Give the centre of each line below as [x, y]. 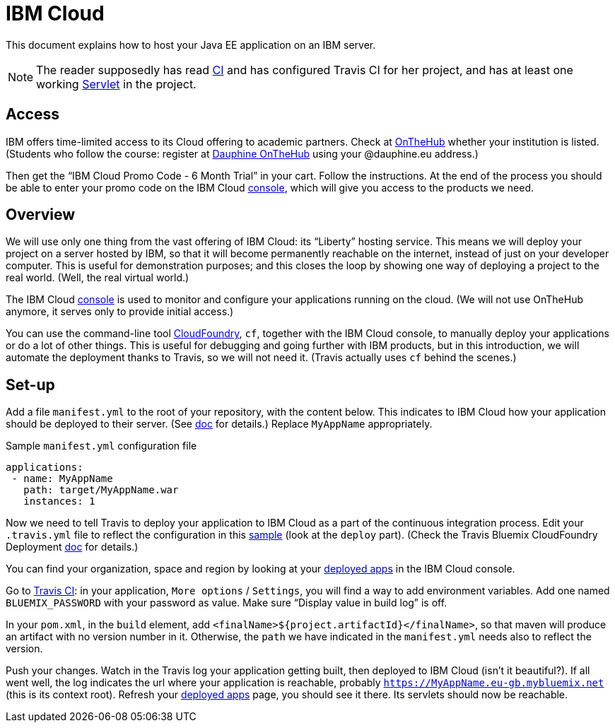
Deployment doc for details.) [72, 547]
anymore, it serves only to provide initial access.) [120, 312]
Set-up [30, 384]
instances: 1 [59, 501]
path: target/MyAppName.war [101, 490]
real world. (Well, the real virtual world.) [98, 278]
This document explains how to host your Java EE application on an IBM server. [191, 45]
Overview [41, 215]
